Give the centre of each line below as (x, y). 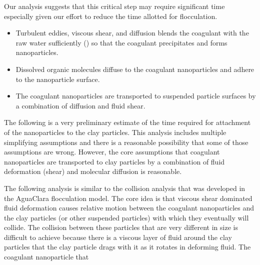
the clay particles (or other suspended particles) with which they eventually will (126, 217)
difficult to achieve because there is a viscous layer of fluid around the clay (118, 237)
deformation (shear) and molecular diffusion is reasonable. (93, 171)
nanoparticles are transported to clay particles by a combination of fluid (114, 161)
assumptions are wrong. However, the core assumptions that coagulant (112, 152)
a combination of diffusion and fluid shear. (80, 105)
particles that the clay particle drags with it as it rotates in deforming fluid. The (127, 247)
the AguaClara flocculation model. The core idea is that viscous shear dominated (128, 198)
